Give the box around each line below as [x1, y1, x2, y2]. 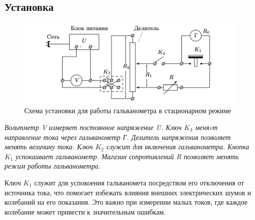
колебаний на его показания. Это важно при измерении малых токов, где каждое [4, 197, 248, 207]
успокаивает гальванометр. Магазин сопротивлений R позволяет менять [15, 151, 239, 161]
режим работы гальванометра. [4, 161, 101, 171]
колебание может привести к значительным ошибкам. [4, 206, 166, 217]
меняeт [195, 122, 218, 132]
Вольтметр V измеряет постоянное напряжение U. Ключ [4, 122, 182, 132]
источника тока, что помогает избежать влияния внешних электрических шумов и [4, 187, 252, 197]
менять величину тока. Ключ [4, 141, 93, 152]
